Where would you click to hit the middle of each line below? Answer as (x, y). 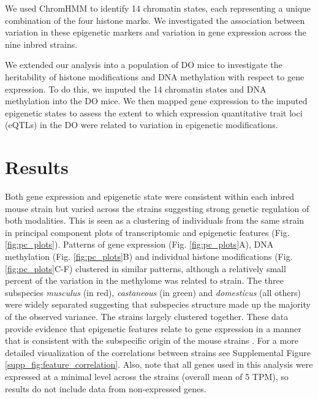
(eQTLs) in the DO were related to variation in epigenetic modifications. (142, 125)
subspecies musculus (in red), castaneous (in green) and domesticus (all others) (153, 292)
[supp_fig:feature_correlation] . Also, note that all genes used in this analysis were (159, 364)
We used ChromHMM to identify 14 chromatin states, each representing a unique (158, 8)
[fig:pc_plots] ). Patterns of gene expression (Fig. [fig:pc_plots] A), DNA (139, 244)
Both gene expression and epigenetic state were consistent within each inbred (150, 196)
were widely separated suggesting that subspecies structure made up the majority (158, 304)
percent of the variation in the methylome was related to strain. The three (144, 280)
